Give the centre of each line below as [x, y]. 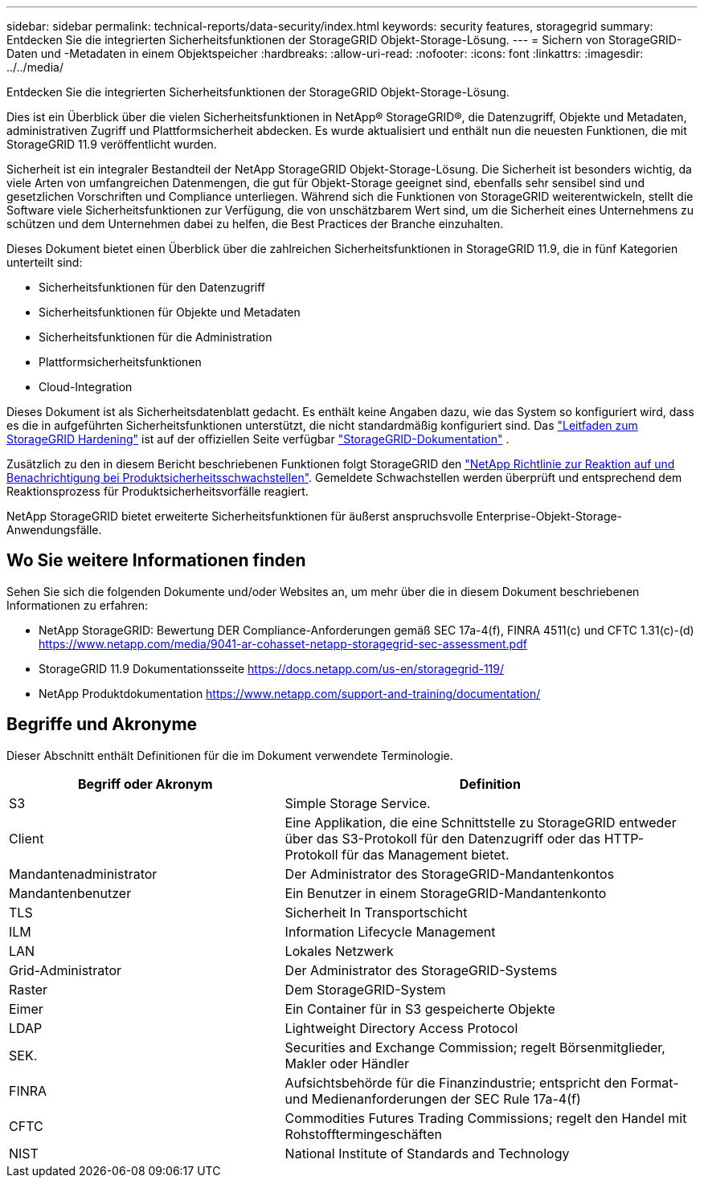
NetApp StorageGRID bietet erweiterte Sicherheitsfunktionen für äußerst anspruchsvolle [240, 516]
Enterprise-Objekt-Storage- [549, 516]
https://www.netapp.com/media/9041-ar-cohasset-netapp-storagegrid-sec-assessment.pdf [283, 643]
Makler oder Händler [347, 1063]
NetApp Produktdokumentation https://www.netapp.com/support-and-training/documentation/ [290, 693]
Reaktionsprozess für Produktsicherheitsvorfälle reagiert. [158, 491]
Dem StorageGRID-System [365, 989]
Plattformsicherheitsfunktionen [120, 362]
